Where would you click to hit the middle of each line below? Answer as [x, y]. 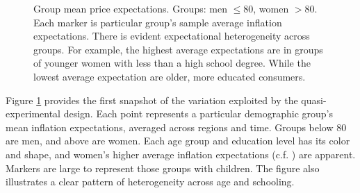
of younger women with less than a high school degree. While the [172, 63]
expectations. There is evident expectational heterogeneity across [172, 36]
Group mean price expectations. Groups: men [130, 8]
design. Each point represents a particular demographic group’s [198, 114]
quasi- [314, 100]
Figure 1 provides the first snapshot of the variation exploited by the [152, 100]
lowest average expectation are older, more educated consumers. [170, 76]
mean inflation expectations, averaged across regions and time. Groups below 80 [176, 127]
